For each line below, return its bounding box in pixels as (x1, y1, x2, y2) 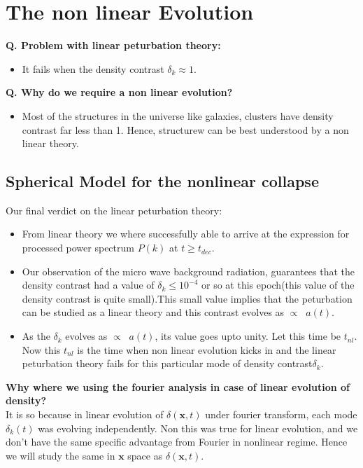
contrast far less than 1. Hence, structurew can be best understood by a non (22, 122, 349, 137)
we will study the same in (6, 448, 115, 462)
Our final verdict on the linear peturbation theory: (6, 202, 222, 217)
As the (22, 329, 50, 343)
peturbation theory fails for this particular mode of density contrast (22, 356, 313, 371)
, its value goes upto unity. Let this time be (155, 329, 341, 343)
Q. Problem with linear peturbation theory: (6, 38, 221, 53)
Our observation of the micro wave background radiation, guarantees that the (22, 263, 355, 278)
